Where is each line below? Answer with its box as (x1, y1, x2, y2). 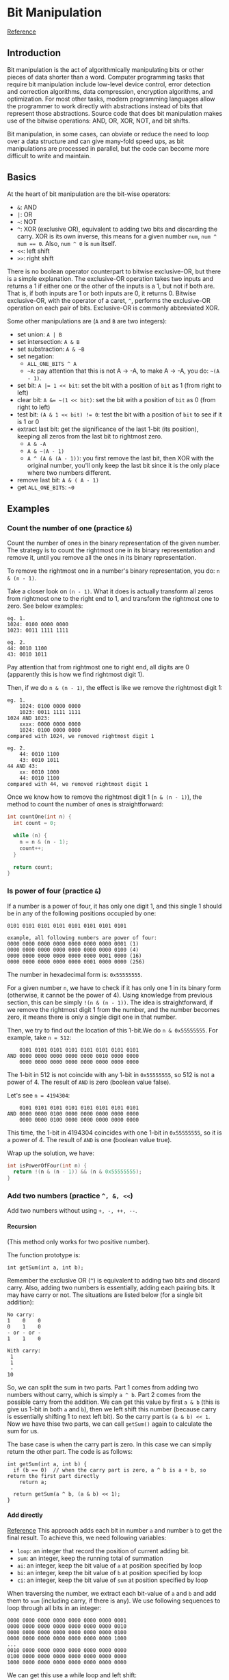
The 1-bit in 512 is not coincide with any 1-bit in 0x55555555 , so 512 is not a (7, 1070, 215, 1078)
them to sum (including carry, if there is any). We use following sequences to (7, 1596, 221, 1605)
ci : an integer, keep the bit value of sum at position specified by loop (16, 1576, 208, 1584)
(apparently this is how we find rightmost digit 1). (7, 670, 145, 679)
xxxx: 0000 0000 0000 (19, 721, 81, 728)
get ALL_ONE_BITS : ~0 (16, 483, 75, 491)
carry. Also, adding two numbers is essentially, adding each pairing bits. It (7, 1283, 215, 1292)
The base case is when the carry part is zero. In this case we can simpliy (7, 1440, 212, 1448)
